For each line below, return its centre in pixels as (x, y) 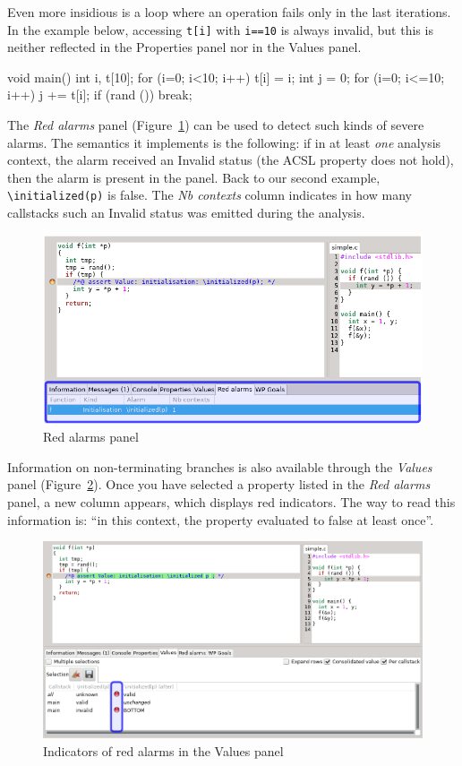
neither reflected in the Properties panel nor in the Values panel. (184, 47)
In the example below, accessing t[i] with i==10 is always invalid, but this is (220, 29)
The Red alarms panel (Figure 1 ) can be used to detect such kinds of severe (216, 125)
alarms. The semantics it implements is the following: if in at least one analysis (224, 142)
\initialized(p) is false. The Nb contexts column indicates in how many (210, 195)
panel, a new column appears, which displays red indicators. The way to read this (231, 502)
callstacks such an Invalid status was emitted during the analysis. (186, 213)
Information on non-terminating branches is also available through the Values (220, 466)
